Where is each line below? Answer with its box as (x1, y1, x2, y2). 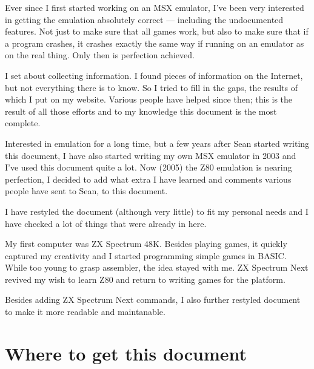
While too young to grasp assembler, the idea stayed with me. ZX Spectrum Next (5, 261, 309, 274)
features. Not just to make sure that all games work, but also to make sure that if (5, 25, 309, 38)
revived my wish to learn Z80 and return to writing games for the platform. (5, 273, 286, 285)
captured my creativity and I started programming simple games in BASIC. (5, 249, 287, 262)
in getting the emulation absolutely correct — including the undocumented (5, 13, 284, 25)
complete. (5, 117, 41, 129)
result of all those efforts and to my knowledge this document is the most (5, 104, 277, 117)
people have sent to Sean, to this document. (5, 184, 168, 197)
